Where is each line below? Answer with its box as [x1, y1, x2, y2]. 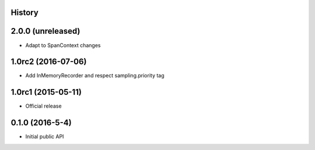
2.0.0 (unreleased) [10, 26, 80, 36]
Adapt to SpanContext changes [25, 41, 101, 49]
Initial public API [25, 133, 64, 140]
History [10, 8, 39, 17]
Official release [25, 102, 62, 110]
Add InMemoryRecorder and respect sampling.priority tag [25, 72, 164, 79]
